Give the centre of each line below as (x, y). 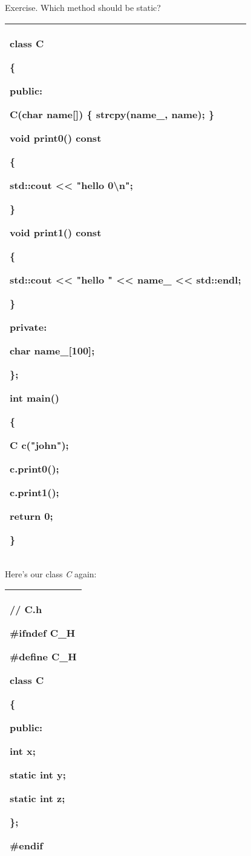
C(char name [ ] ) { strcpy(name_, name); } (112, 114)
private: (28, 327)
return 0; (31, 516)
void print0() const (56, 138)
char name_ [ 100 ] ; (52, 350)
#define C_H (43, 657)
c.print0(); (34, 468)
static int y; (38, 775)
